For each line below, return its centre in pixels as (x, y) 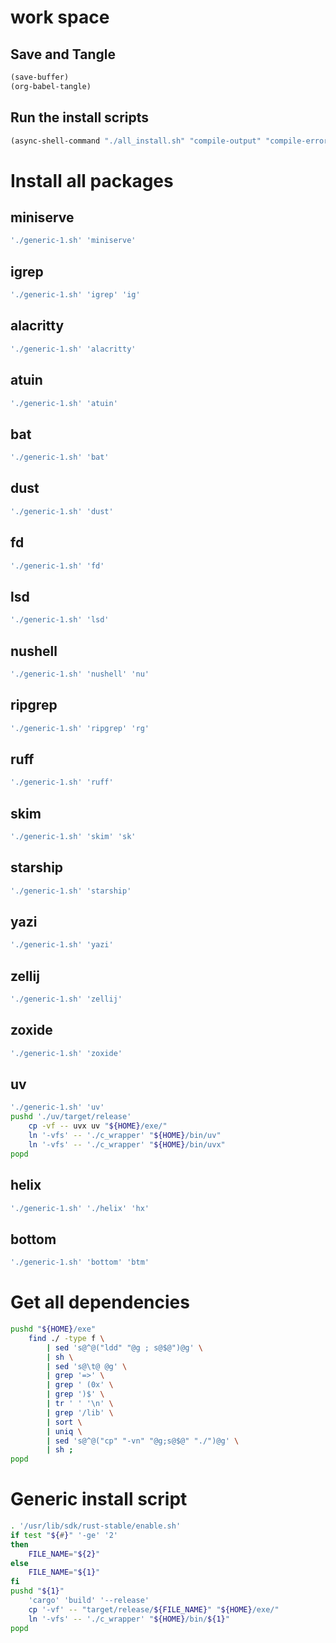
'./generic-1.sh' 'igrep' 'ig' (75, 295)
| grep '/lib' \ (80, 1412)
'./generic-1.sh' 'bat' (60, 457)
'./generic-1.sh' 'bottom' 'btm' (80, 1262)
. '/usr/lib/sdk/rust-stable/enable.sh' (96, 1526)
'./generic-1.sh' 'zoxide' (66, 1053)
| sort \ (64, 1422)
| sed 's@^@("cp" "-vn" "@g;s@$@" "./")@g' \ (143, 1441)
